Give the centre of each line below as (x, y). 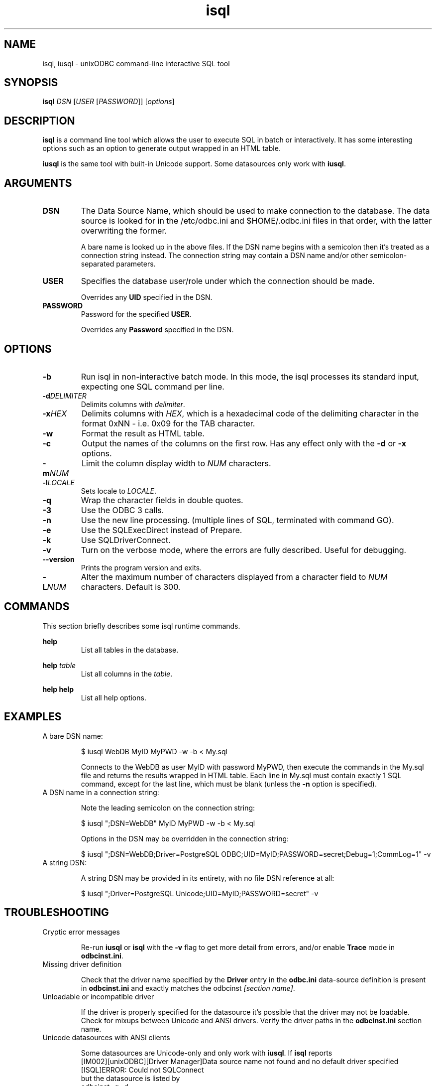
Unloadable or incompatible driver (98, 996)
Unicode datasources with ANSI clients (106, 1037)
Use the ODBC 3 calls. (122, 510)
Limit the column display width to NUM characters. (176, 463)
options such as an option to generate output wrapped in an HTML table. (162, 148)
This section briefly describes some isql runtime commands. (141, 626)
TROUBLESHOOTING (56, 913)
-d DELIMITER (64, 396)
